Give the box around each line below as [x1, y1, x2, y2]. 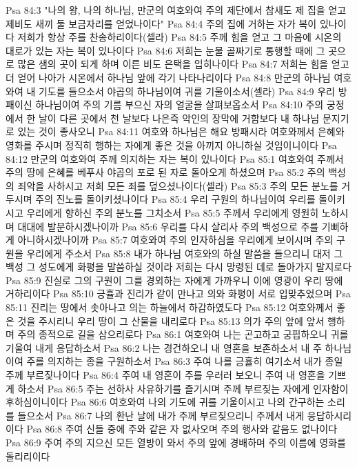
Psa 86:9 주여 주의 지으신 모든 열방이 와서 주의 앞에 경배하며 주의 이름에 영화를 [6, 435, 346, 449]
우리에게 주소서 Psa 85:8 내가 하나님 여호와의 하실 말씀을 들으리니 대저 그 [26, 246, 343, 260]
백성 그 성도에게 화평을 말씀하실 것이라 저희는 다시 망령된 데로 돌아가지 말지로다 [6, 259, 352, 274]
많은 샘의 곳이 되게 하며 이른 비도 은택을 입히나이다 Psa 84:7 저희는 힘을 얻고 [17, 57, 349, 71]
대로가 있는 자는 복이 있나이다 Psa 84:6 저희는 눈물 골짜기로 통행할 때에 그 [6, 43, 325, 57]
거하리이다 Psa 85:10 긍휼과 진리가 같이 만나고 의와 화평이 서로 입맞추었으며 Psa [6, 286, 351, 301]
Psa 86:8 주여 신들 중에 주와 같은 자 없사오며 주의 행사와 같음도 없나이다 [26, 421, 338, 436]
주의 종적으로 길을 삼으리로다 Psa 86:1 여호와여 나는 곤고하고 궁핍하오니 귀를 [17, 327, 349, 341]
